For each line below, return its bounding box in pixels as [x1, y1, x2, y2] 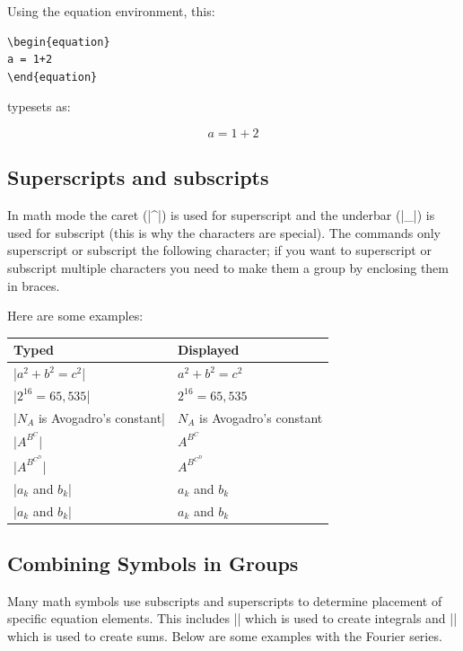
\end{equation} [7, 70, 98, 84]
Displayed [178, 340, 240, 359]
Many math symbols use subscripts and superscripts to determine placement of [7, 591, 442, 610]
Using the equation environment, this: [7, 2, 215, 20]
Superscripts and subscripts [7, 163, 269, 191]
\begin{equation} [7, 35, 110, 48]
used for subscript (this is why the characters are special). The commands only [7, 223, 441, 242]
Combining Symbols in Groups [7, 550, 299, 576]
